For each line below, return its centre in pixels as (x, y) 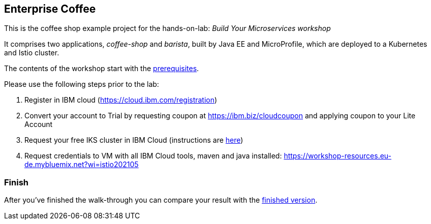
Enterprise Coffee (50, 9)
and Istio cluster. (32, 53)
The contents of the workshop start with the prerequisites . (102, 69)
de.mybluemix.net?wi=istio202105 (82, 165)
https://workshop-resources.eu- (337, 156)
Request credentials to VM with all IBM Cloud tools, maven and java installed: (153, 156)
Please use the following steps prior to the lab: (82, 84)
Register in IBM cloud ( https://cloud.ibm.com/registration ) (121, 100)
